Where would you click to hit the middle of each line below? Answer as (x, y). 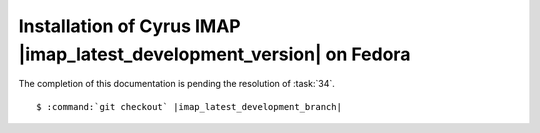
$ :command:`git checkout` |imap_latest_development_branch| (189, 106)
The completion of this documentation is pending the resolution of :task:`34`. (176, 84)
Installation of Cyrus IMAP (129, 26)
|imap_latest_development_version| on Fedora (214, 54)
